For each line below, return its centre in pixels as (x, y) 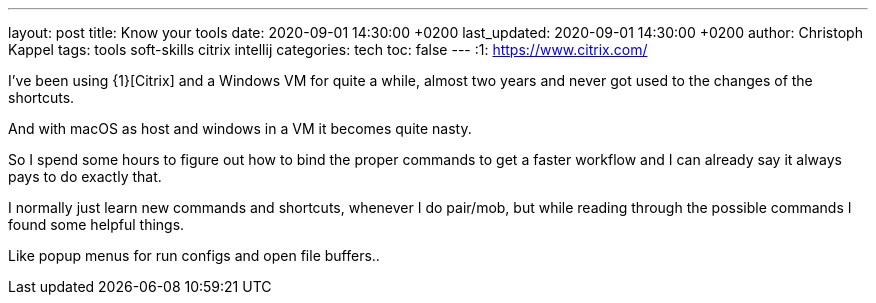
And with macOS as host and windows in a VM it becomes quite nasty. (240, 128)
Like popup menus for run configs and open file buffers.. (194, 255)
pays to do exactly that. (85, 176)
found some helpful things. (96, 224)
